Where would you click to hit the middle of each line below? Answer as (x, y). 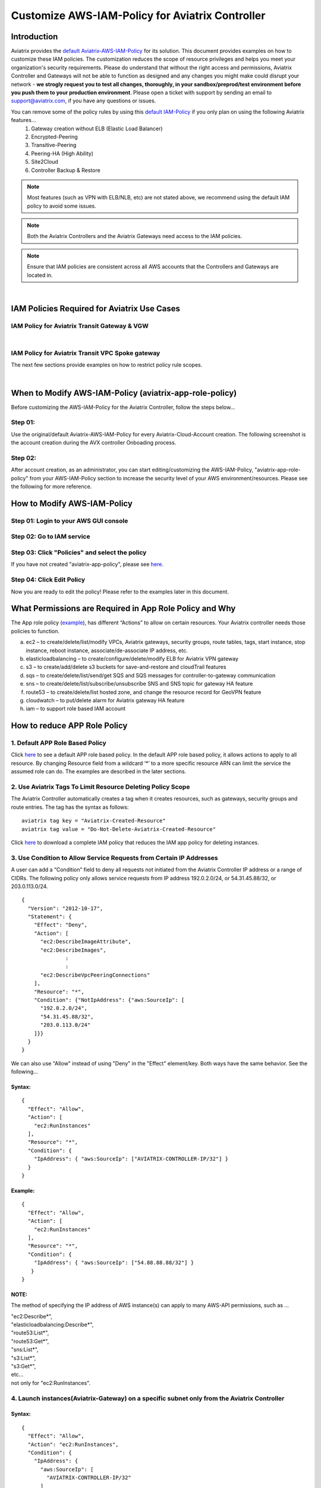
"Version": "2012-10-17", (65, 908)
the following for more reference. (51, 487)
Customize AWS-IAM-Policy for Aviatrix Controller (138, 15)
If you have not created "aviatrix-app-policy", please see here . (87, 564)
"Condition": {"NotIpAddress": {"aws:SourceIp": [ (109, 1000)
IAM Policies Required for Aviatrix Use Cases (96, 309)
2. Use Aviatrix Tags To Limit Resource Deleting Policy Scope (100, 787)
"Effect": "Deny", (61, 925)
